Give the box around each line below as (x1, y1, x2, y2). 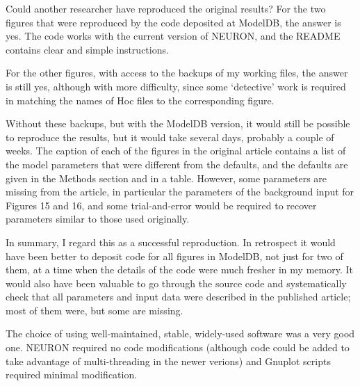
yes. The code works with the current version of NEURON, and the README (6, 29, 341, 43)
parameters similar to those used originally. (6, 211, 190, 226)
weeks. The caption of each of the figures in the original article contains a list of (6, 143, 346, 158)
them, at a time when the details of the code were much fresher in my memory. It (6, 262, 353, 277)
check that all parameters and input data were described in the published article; (6, 289, 351, 304)
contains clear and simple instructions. (6, 42, 169, 56)
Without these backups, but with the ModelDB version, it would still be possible (6, 116, 350, 131)
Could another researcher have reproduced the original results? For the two (6, 1, 326, 15)
